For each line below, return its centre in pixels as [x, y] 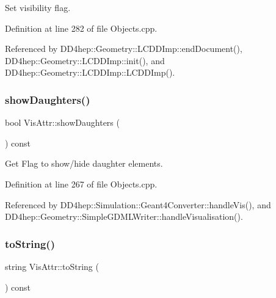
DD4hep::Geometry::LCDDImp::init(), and [85, 60]
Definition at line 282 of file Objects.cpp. [81, 28]
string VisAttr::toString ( [52, 266]
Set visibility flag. [38, 7]
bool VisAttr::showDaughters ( [62, 122]
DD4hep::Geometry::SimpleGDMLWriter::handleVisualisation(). [124, 216]
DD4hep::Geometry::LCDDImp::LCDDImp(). [90, 72]
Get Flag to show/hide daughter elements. [84, 163]
